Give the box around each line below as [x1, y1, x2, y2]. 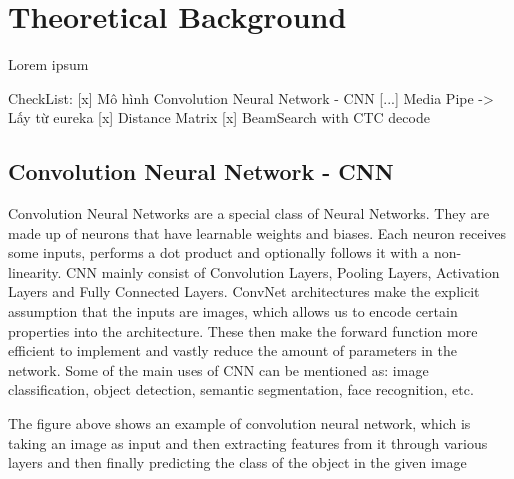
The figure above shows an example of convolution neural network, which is [8, 413, 471, 434]
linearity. [8, 261, 62, 282]
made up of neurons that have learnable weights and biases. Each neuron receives [8, 222, 507, 243]
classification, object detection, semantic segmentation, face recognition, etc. [8, 379, 474, 400]
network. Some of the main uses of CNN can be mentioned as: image [8, 359, 429, 380]
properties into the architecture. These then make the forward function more [8, 320, 478, 341]
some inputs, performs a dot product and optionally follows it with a [8, 242, 430, 263]
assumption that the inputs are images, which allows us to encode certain [8, 301, 458, 322]
